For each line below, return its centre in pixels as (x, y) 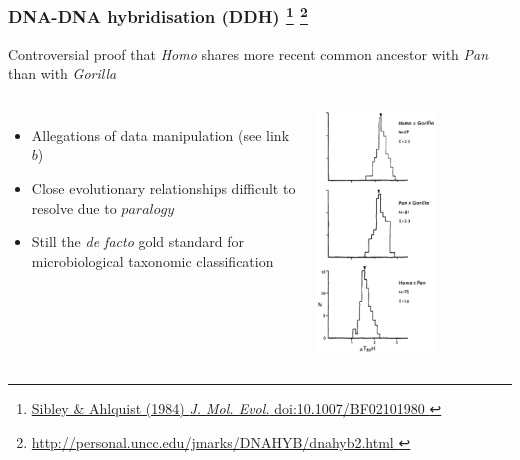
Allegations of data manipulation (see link (160, 134)
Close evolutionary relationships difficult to (163, 188)
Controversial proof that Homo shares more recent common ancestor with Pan (248, 53)
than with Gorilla (62, 73)
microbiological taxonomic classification (152, 260)
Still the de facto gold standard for (138, 241)
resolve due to (74, 207)
